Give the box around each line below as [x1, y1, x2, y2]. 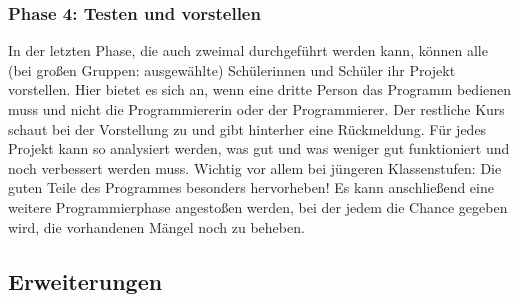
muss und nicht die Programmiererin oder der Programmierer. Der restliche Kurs [8, 99, 505, 119]
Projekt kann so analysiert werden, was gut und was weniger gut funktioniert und [8, 138, 510, 159]
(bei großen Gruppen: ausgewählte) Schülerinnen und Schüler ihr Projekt [8, 59, 456, 80]
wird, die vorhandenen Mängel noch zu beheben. [8, 216, 305, 237]
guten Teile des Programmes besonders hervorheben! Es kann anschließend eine [8, 177, 494, 198]
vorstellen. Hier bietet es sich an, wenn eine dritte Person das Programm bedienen [8, 79, 512, 100]
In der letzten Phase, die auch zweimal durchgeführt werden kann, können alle [8, 40, 488, 61]
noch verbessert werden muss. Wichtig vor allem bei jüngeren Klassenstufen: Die [8, 157, 502, 178]
